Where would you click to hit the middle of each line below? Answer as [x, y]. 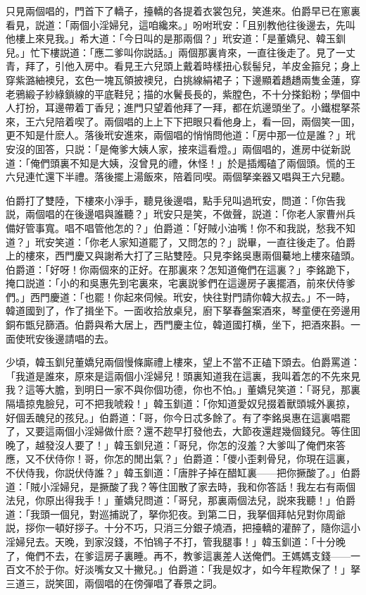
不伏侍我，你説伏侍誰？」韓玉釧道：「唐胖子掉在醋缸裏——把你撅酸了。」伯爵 [183, 472]
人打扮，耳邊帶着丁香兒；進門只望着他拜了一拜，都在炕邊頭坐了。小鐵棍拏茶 [183, 108]
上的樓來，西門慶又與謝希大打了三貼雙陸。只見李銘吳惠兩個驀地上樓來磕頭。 [183, 256]
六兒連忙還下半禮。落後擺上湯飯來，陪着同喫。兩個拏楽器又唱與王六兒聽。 [178, 177]
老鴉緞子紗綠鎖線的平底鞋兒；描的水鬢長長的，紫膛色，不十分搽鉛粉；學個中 [183, 93]
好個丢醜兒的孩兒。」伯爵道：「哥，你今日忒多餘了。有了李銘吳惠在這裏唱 [173, 417]
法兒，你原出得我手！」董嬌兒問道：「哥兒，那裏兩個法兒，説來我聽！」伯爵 [181, 500]
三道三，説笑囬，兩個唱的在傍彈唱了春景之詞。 [114, 583]
